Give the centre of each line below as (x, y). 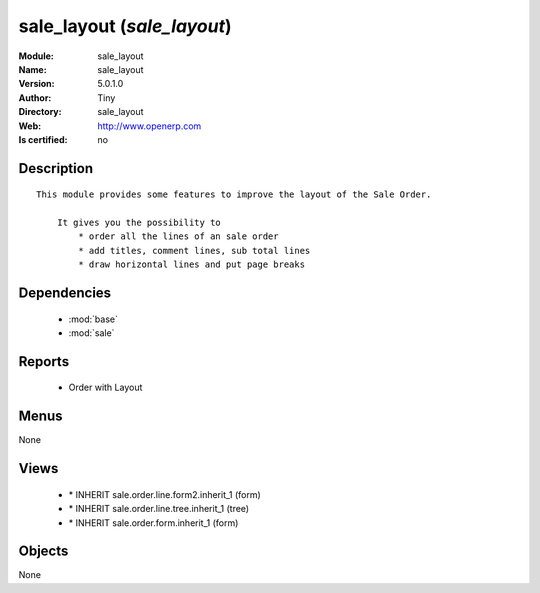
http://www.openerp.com (149, 126)
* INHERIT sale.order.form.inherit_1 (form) (153, 522)
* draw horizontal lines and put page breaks (191, 264)
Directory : (40, 112)
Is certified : (43, 139)
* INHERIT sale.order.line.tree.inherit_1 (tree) (159, 509)
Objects (43, 551)
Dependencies (65, 293)
